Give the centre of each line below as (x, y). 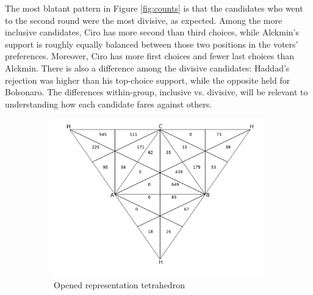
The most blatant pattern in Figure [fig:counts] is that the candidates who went (154, 8)
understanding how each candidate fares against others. (109, 104)
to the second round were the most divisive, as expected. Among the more (144, 20)
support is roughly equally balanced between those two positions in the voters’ (152, 44)
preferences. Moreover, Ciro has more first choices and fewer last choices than (149, 56)
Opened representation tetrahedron (119, 284)
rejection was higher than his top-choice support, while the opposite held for (148, 80)
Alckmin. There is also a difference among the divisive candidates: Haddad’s (147, 67)
